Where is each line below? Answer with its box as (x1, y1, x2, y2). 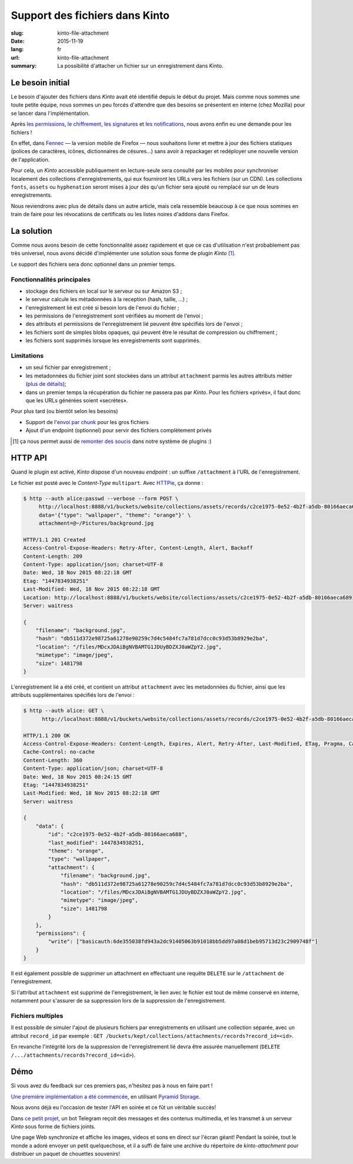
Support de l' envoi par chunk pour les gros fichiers (25, 418, 149, 425)
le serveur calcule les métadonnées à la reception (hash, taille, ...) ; (25, 296, 188, 303)
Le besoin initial (11, 77, 70, 88)
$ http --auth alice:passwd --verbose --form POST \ (23, 495, 179, 502)
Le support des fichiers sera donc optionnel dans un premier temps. (11, 260, 176, 267)
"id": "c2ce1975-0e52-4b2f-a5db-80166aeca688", (48, 831, 188, 838)
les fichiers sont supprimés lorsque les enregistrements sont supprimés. (25, 337, 201, 344)
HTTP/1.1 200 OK (23, 732, 71, 739)
